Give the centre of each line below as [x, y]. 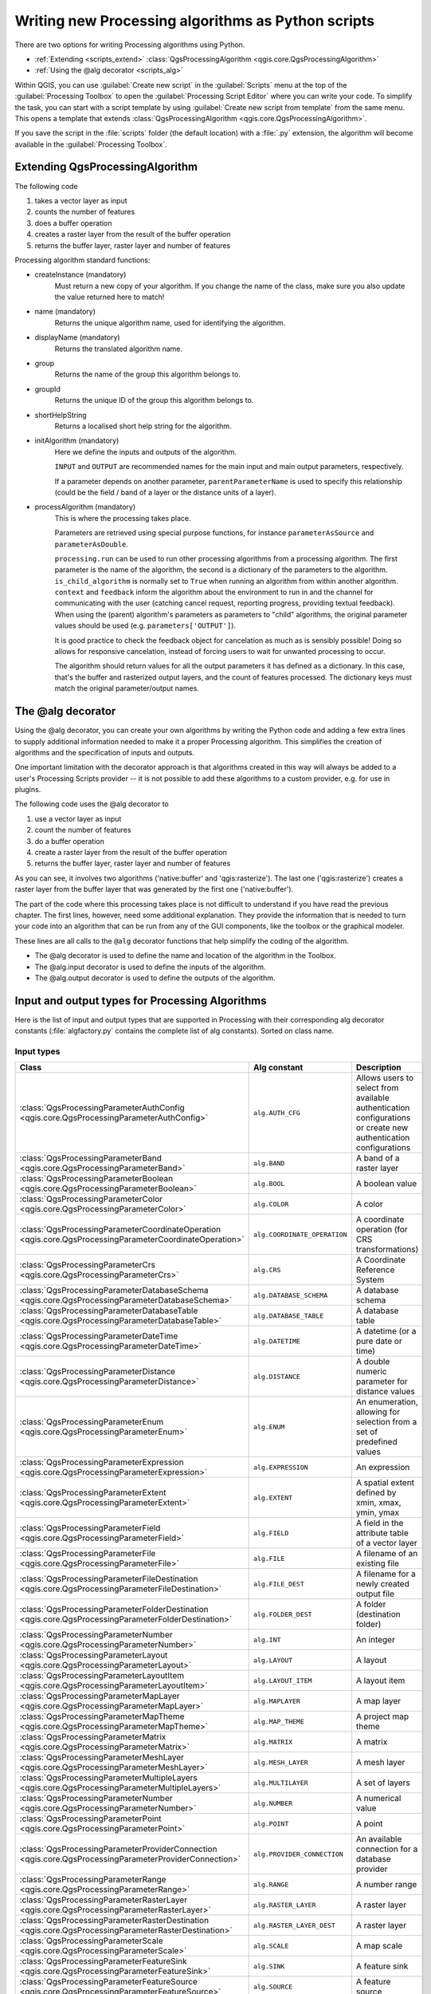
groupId [48, 389]
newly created [382, 1584]
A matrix [372, 1742]
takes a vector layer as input [81, 200]
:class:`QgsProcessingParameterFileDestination [109, 1579]
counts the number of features [85, 212]
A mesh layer [380, 1763]
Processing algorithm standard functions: [82, 260]
